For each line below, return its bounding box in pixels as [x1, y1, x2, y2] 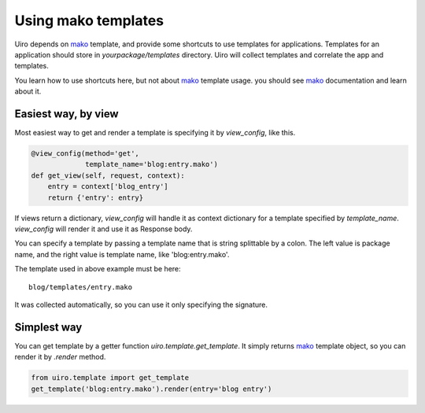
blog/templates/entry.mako [28, 282, 133, 291]
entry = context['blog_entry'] [47, 182, 168, 191]
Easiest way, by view [14, 107, 119, 120]
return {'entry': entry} [47, 193, 144, 202]
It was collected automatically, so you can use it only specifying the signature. [14, 300, 268, 309]
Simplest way [14, 320, 83, 334]
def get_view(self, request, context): [31, 171, 185, 180]
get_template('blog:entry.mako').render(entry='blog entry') [31, 384, 272, 393]
